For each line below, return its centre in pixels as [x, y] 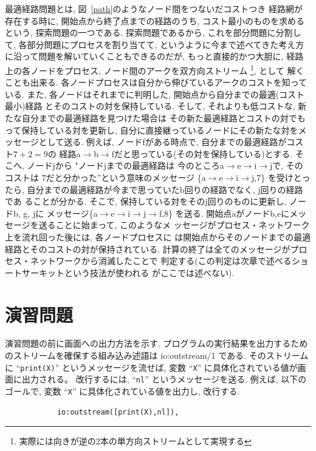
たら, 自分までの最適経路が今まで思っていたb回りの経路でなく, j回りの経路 [154, 189]
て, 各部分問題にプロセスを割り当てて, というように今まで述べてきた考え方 [155, 44]
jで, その [287, 165]
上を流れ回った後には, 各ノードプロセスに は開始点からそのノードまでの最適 [158, 236]
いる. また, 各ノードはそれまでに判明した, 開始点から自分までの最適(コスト [155, 94]
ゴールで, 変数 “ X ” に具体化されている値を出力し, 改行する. [122, 391]
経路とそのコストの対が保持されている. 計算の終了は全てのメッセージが [148, 249]
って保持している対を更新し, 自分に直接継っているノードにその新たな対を [152, 130]
